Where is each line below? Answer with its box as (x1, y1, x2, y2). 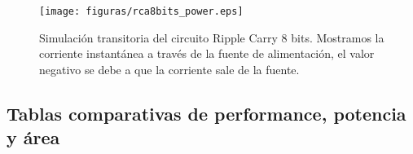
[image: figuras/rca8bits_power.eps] (39, 6, 244, 17)
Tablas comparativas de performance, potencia (7, 100, 406, 125)
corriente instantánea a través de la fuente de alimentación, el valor (39, 45, 375, 62)
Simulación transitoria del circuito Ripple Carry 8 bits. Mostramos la (39, 29, 384, 46)
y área (7, 125, 60, 150)
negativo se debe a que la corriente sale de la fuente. (39, 60, 300, 77)
